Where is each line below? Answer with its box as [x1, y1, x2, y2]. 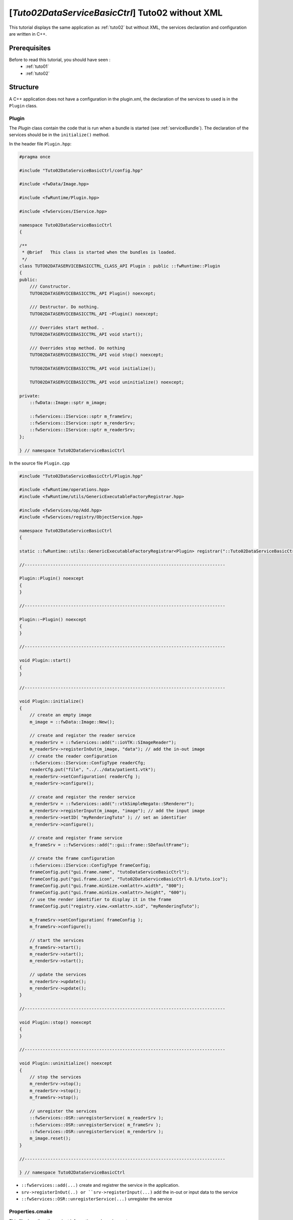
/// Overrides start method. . [29, 325, 105, 330]
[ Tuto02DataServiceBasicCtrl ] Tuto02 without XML [9, 7, 223, 18]
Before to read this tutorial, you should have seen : [9, 57, 111, 62]
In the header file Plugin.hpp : [9, 141, 72, 146]
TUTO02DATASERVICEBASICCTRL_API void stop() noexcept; [29, 352, 164, 358]
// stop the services [29, 1074, 82, 1079]
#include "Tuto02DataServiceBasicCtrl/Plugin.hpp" [19, 473, 144, 479]
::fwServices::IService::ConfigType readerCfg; [29, 760, 146, 766]
